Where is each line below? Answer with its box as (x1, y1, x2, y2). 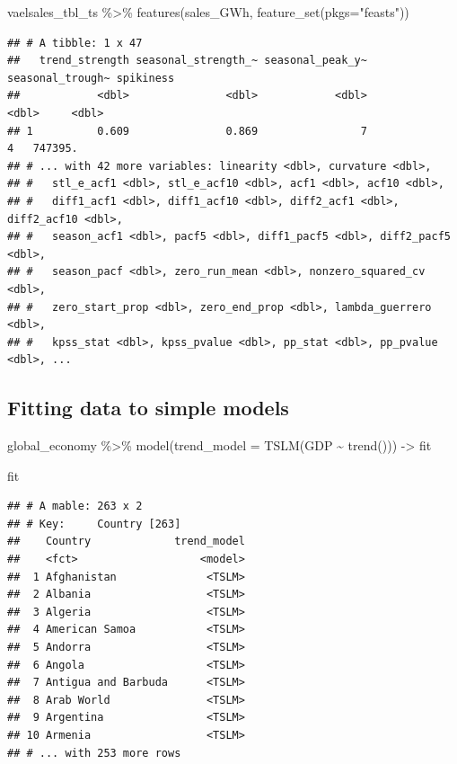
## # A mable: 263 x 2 (7, 500, 143, 513)
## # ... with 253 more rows (7, 746, 181, 760)
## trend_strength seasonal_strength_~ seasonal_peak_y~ (7, 54, 367, 67)
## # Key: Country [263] (7, 517, 181, 530)
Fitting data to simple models (7, 394, 289, 422)
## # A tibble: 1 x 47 (7, 36, 143, 49)
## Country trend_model (7, 535, 245, 548)
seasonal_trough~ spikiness (7, 71, 175, 84)
